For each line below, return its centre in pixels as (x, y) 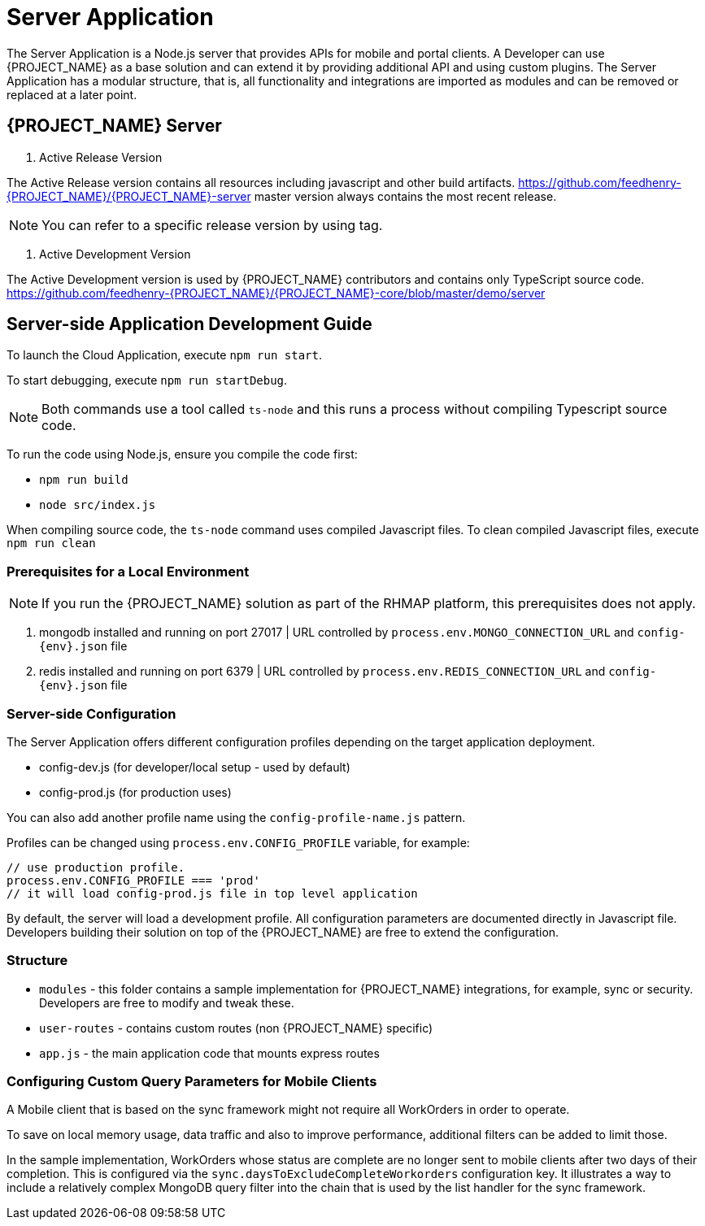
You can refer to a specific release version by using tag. (212, 225)
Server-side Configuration (91, 713)
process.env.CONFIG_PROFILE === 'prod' (133, 880)
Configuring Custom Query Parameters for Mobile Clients (192, 1082)
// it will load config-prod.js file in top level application (212, 893)
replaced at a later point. (72, 94)
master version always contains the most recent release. (405, 196)
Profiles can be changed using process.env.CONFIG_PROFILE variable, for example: (238, 842)
